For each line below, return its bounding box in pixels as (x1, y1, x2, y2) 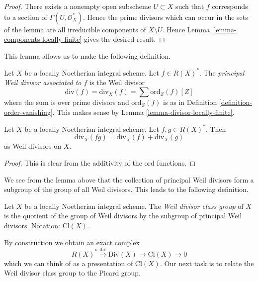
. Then (205, 123, 226, 134)
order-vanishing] (4, 106, 53, 117)
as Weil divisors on (4, 141, 61, 151)
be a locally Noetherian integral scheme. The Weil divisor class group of (24, 200, 244, 211)
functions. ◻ (157, 157, 196, 168)
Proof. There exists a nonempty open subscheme (4, 1, 151, 11)
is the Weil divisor (89, 77, 145, 88)
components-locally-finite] (4, 34, 82, 44)
